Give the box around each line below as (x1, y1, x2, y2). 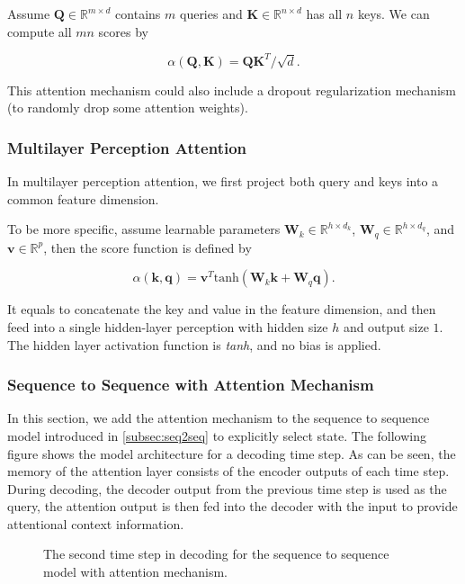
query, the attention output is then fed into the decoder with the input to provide (7, 497, 458, 516)
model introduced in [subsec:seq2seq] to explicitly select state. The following (7, 426, 427, 445)
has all (306, 4, 343, 22)
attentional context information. (7, 514, 184, 533)
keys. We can (357, 4, 430, 22)
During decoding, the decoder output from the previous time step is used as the (7, 479, 447, 498)
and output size (343, 317, 429, 336)
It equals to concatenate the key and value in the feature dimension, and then (7, 300, 436, 319)
